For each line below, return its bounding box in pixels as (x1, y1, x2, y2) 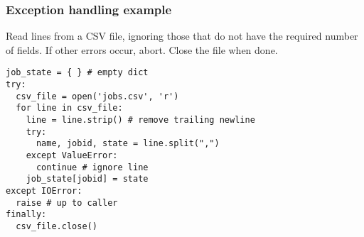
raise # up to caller (16, 197, 118, 208)
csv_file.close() (16, 221, 97, 231)
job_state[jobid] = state (26, 174, 149, 184)
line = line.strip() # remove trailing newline (26, 115, 255, 126)
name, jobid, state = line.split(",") (36, 138, 220, 149)
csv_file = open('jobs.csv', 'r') (16, 91, 179, 101)
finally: (6, 209, 47, 220)
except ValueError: (26, 150, 118, 160)
